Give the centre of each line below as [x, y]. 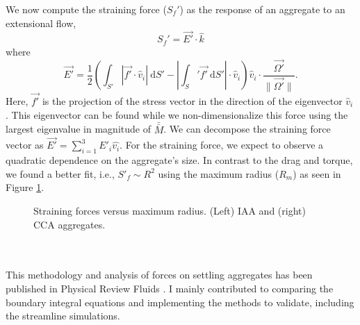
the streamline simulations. [63, 316]
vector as [25, 145]
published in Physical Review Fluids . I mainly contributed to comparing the [170, 288]
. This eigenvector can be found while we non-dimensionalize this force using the [177, 114]
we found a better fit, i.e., [60, 173]
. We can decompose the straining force [247, 129]
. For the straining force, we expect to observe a [222, 145]
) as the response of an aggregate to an [262, 9]
